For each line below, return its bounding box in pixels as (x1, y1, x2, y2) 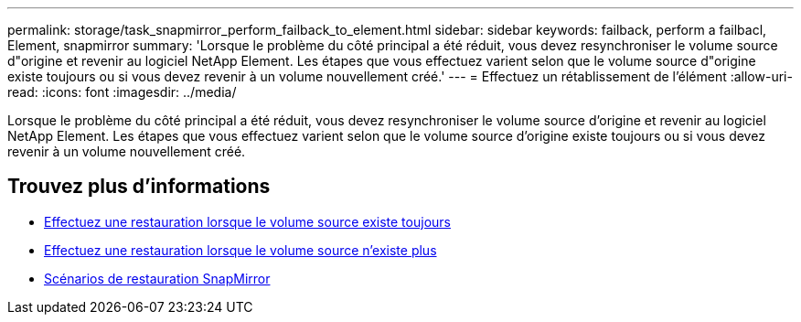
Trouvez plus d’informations (7, 175, 271, 199)
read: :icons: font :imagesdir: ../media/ (7, 84, 237, 100)
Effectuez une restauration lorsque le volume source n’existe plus (44, 241, 437, 258)
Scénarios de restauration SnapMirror (44, 270, 271, 286)
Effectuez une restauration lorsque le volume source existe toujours (44, 213, 451, 230)
